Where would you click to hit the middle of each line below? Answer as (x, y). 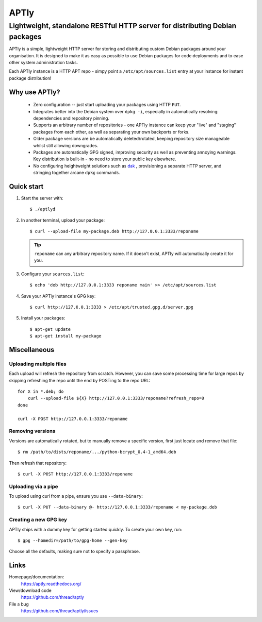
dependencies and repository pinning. (71, 118)
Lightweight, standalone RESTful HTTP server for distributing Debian (123, 26)
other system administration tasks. (43, 63)
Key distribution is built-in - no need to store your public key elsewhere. (105, 159)
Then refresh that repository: (38, 463)
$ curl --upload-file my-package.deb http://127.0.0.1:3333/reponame (114, 231)
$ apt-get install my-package (66, 336)
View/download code (30, 590)
